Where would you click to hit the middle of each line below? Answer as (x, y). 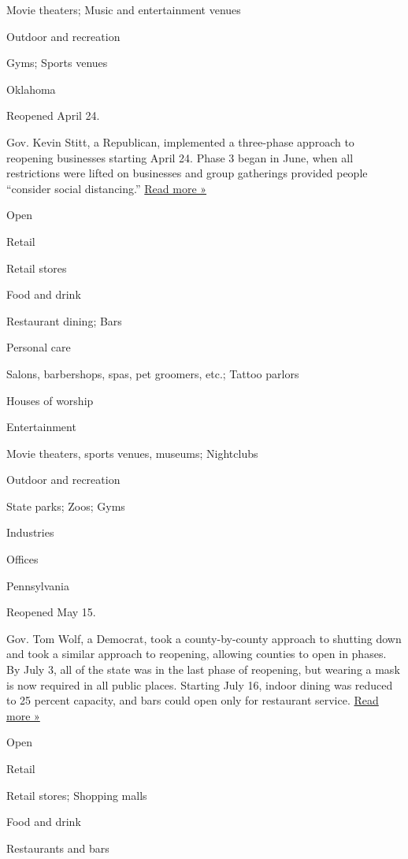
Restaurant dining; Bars (64, 320)
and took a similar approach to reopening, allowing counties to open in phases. (197, 654)
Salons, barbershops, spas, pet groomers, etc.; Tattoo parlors (153, 373)
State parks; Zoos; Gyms (66, 506)
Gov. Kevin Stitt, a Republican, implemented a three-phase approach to (180, 141)
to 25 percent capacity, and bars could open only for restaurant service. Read (193, 700)
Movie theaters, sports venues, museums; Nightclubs (132, 453)
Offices (22, 559)
